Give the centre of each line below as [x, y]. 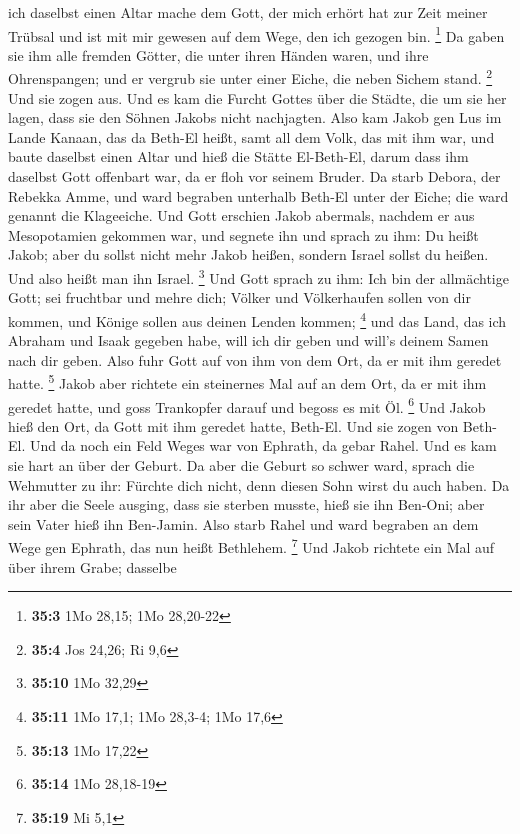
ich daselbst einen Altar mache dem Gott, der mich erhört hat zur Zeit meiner [248, 12]
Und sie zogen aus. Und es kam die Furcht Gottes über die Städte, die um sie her [257, 97]
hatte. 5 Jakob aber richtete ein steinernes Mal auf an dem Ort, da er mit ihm [247, 381]
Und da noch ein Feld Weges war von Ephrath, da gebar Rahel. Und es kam [263, 445]
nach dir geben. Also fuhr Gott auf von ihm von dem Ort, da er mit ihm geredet [255, 359]
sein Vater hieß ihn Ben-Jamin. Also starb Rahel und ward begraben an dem [243, 523]
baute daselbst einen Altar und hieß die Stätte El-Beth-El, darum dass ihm [238, 156]
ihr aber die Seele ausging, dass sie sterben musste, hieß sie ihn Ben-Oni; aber [246, 504]
